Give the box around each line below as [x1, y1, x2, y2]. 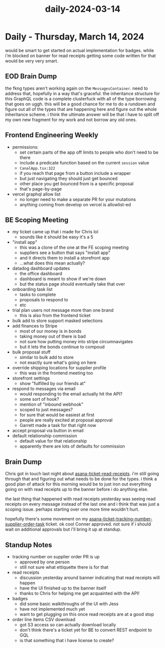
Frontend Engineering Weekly [5, 131, 99, 139]
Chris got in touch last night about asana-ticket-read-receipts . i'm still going [5, 471, 159, 477]
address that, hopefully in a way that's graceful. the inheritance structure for [5, 90, 160, 97]
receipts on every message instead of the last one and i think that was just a [5, 501, 160, 507]
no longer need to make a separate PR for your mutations [19, 196, 136, 202]
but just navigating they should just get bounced [19, 175, 118, 181]
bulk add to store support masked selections [12, 318, 103, 324]
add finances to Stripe [12, 323, 58, 329]
